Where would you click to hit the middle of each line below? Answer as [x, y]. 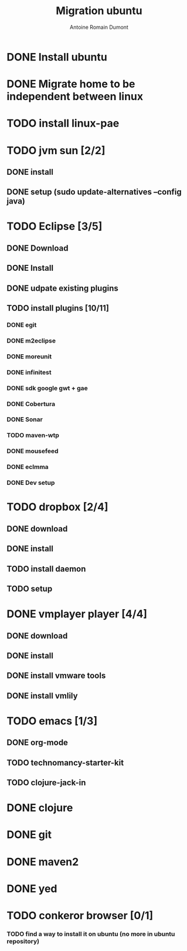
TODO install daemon [46, 569]
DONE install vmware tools [56, 676]
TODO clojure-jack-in [46, 783]
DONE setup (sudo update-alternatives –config [94, 192]
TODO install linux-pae [63, 123]
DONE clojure [40, 808]
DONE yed [32, 888]
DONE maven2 [43, 862]
